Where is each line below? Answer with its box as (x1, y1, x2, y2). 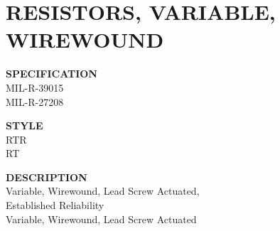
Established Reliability (6, 198, 104, 213)
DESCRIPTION (6, 169, 87, 184)
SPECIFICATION (6, 66, 97, 81)
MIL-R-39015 (6, 80, 64, 95)
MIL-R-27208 (6, 94, 64, 109)
